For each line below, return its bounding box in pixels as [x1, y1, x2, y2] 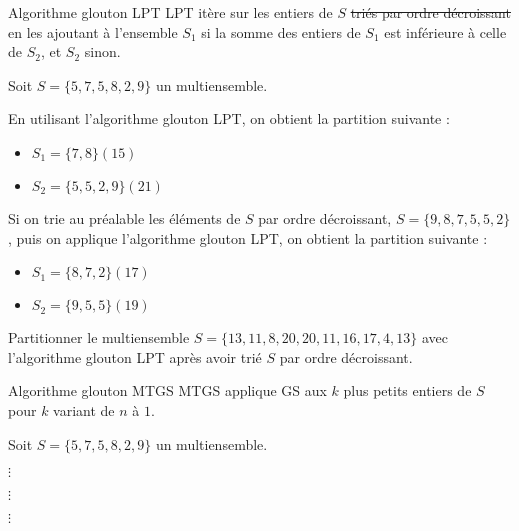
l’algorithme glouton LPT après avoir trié [8, 346, 262, 367]
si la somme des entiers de [201, 21, 361, 42]
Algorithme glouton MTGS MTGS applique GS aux [8, 380, 327, 401]
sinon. [84, 41, 121, 62]
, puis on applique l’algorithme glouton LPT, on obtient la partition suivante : [8, 227, 488, 248]
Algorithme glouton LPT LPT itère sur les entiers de [8, 2, 333, 22]
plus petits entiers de [343, 380, 472, 401]
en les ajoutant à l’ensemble [8, 21, 178, 42]
